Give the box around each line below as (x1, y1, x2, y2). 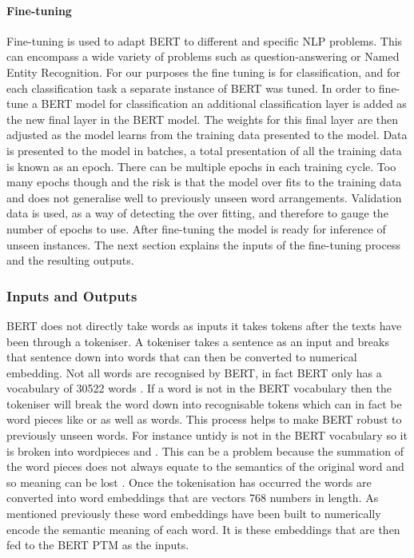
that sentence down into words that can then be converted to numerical (6, 349, 357, 365)
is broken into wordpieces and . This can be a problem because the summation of (6, 442, 404, 459)
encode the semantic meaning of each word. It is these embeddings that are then (6, 520, 400, 537)
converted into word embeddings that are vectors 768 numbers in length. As (6, 489, 379, 506)
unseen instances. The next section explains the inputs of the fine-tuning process (6, 236, 400, 253)
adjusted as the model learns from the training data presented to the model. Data (6, 126, 408, 143)
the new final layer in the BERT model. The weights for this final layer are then (6, 110, 399, 127)
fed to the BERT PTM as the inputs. (6, 536, 189, 553)
